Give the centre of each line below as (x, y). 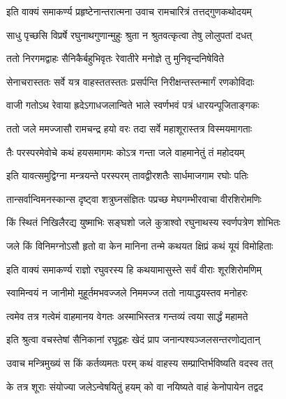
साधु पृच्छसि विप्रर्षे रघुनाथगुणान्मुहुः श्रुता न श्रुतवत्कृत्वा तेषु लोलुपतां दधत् (129, 35)
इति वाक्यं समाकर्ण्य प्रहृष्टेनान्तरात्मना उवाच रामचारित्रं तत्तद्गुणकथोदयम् (129, 11)
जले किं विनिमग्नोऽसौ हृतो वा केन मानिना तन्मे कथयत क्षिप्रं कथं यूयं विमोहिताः (140, 245)
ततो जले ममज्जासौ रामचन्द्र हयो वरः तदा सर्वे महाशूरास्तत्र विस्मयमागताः (129, 128)
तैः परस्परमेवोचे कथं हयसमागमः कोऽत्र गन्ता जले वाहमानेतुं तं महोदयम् (126, 152)
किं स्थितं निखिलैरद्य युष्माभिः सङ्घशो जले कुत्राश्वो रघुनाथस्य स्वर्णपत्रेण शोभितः (143, 222)
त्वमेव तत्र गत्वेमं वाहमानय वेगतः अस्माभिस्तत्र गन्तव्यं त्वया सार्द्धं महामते (127, 316)
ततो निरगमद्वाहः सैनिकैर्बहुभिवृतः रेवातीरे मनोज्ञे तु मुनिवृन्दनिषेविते (115, 58)
